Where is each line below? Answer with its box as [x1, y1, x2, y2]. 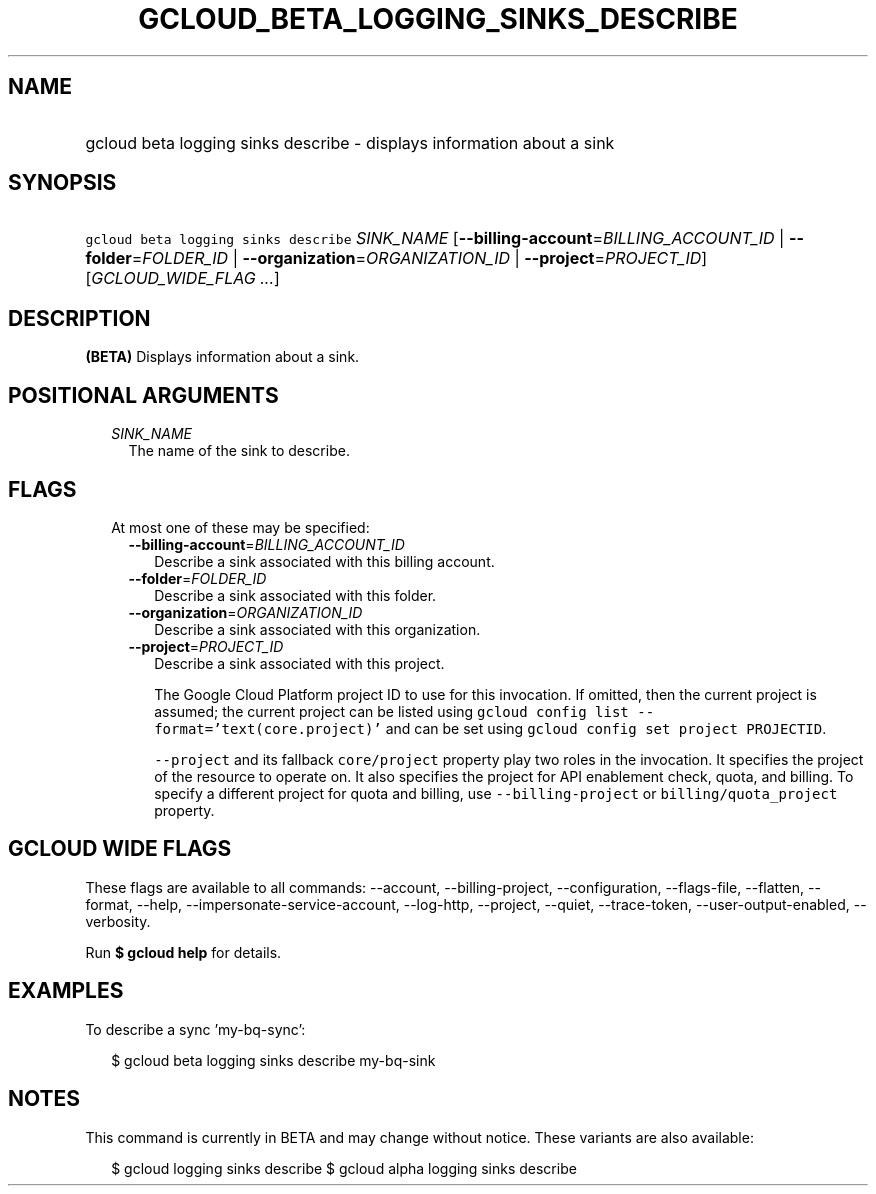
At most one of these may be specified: [111, 518, 370, 536]
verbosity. [85, 912, 151, 930]
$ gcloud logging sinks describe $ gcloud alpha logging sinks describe [111, 1159, 577, 1177]
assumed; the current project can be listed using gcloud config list [154, 702, 629, 720]
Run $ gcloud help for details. [85, 943, 282, 961]
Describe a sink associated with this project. [154, 654, 445, 672]
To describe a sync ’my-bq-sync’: [85, 1020, 306, 1038]
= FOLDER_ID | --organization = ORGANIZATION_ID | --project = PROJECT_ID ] [131, 248, 708, 269]
